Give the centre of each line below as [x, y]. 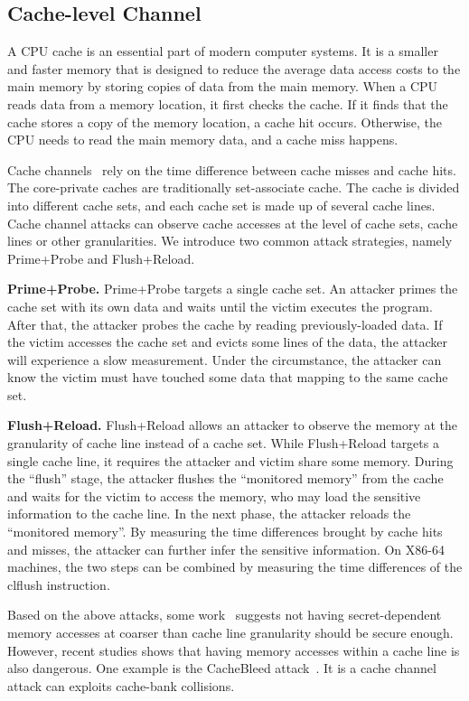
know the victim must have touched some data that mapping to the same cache [228, 377]
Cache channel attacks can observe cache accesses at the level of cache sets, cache [233, 223]
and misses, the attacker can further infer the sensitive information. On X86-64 [226, 549]
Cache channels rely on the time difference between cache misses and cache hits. [232, 169]
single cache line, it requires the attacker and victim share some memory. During [230, 460]
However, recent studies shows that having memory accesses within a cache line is [234, 650]
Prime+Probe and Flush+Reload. [101, 258]
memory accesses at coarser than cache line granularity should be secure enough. [230, 633]
